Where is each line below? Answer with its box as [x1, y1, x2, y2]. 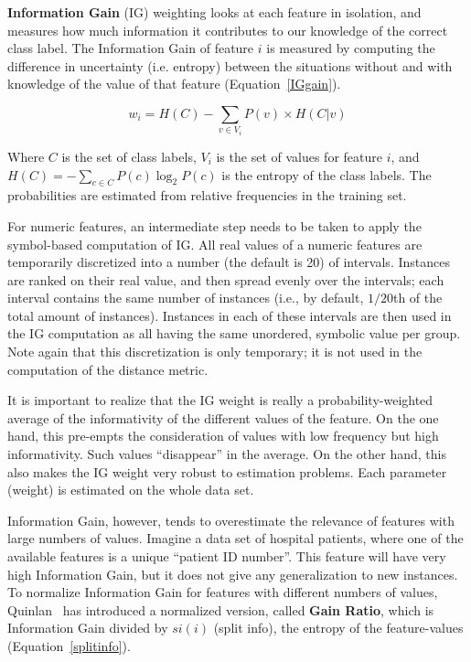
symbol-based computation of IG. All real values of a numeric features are [7, 234, 423, 253]
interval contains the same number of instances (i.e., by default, [7, 288, 364, 307]
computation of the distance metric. [7, 359, 209, 379]
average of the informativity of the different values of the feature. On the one [7, 408, 439, 427]
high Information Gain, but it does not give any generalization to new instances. [7, 564, 458, 583]
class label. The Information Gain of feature [7, 38, 254, 58]
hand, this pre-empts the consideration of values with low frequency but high [7, 426, 439, 445]
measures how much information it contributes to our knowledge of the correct [7, 20, 448, 39]
